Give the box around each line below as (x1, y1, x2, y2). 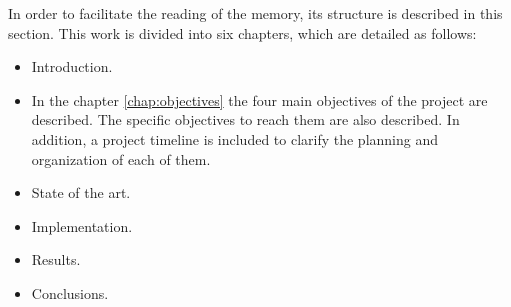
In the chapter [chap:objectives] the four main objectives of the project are (31, 89, 488, 110)
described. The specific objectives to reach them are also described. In (31, 109, 460, 130)
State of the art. (31, 182, 131, 203)
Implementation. (31, 215, 133, 236)
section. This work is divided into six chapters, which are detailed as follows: (8, 22, 477, 43)
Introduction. (31, 56, 113, 77)
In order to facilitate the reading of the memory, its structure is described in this (8, 3, 503, 23)
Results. (31, 249, 81, 270)
